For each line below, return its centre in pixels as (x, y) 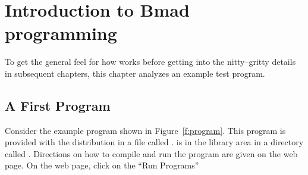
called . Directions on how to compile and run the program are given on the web (151, 153)
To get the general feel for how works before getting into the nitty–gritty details (150, 62)
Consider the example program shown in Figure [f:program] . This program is (145, 130)
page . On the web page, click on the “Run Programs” (102, 165)
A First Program (58, 105)
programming (61, 33)
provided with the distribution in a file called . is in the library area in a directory (154, 142)
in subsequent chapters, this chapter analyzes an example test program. (135, 73)
